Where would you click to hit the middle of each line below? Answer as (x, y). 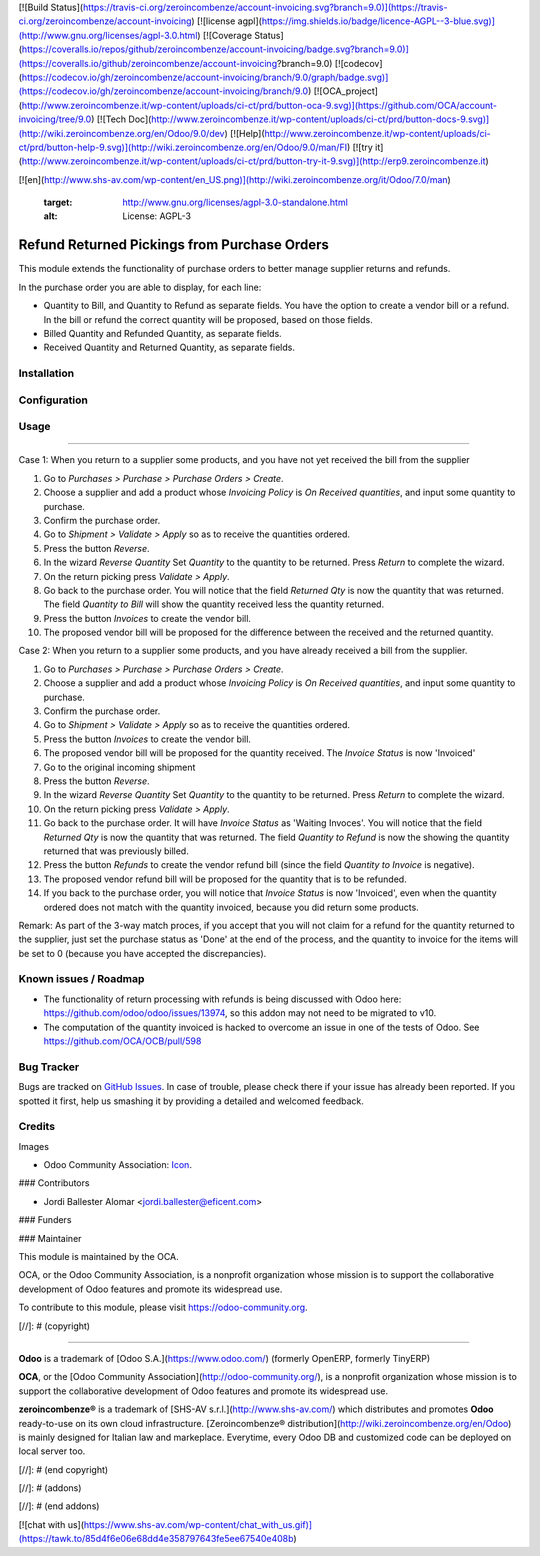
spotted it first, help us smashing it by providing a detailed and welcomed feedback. (191, 1101)
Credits (36, 1127)
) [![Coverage (224, 35)
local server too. (52, 1451)
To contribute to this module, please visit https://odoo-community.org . (163, 1307)
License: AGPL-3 (157, 216)
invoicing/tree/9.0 (55, 119)
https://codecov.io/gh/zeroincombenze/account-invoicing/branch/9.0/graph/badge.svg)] (205, 77)
